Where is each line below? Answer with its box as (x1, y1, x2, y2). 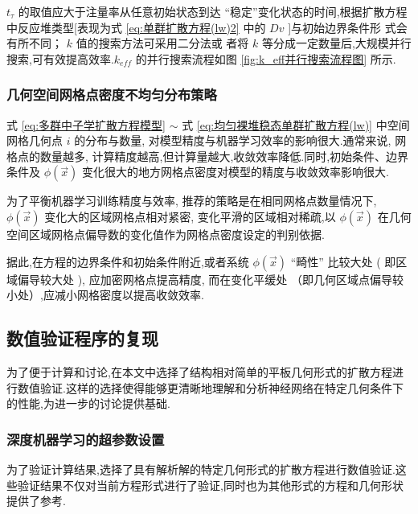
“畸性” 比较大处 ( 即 (290, 253, 396, 269)
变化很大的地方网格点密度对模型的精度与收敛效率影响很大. (81, 163, 389, 180)
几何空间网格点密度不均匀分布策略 (6, 84, 217, 105)
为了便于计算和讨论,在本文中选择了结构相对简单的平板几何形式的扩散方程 (6, 363, 392, 380)
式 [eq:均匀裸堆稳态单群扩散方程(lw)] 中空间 (182, 116, 410, 133)
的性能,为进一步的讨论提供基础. (6, 395, 170, 412)
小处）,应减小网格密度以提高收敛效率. (6, 286, 204, 303)
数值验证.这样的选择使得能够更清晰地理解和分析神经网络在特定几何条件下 (17, 379, 404, 396)
